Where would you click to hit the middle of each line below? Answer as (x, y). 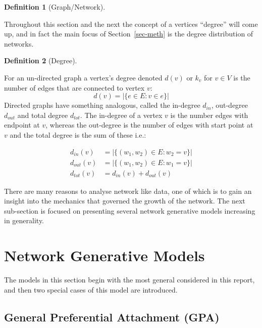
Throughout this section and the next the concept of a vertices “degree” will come (131, 24)
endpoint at (22, 125)
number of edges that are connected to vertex (74, 87)
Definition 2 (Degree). (41, 60)
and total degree (43, 115)
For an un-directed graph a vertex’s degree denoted (83, 77)
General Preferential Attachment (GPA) (112, 317)
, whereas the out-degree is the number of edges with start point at (149, 125)
